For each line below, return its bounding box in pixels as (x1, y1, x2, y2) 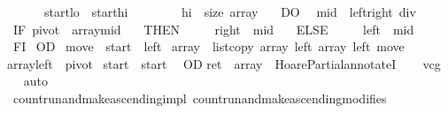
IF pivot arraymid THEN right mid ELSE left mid (12, 19, 414, 38)
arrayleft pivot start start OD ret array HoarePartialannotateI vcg (6, 54, 441, 72)
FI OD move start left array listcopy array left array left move (12, 37, 405, 56)
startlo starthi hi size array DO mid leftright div (43, 3, 416, 20)
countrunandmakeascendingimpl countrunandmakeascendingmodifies (12, 88, 387, 107)
